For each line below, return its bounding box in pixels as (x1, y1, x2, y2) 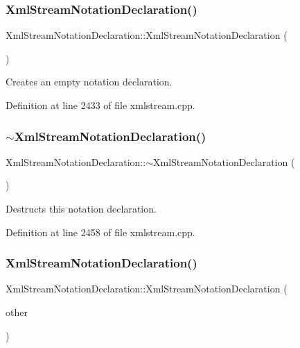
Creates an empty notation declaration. (6, 74, 173, 89)
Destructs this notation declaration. (6, 201, 157, 215)
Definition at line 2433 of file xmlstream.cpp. (6, 98, 195, 112)
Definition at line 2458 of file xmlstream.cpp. (6, 224, 195, 239)
